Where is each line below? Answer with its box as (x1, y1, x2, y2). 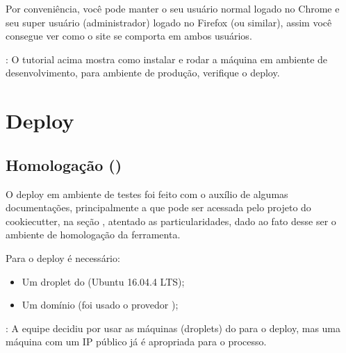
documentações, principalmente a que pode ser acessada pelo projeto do (6, 200, 311, 215)
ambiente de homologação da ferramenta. (6, 227, 181, 242)
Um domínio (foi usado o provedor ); (22, 297, 179, 312)
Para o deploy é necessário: (6, 250, 120, 265)
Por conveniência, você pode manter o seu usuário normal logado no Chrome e (6, 1, 340, 15)
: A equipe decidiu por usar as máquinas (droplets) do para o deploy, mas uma (6, 320, 341, 335)
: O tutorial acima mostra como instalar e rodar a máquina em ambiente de (6, 51, 328, 66)
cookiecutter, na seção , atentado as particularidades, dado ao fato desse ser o (6, 213, 336, 228)
